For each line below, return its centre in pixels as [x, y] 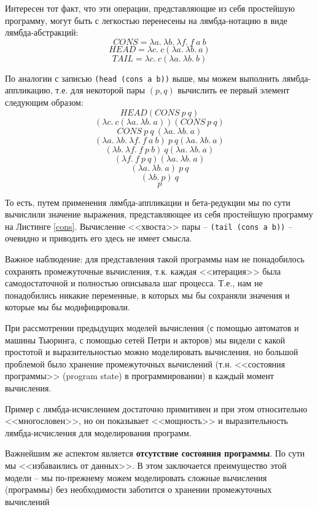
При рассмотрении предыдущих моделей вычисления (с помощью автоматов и [152, 328]
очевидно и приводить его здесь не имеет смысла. [99, 238]
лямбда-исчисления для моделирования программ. [98, 432]
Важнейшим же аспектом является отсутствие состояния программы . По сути [155, 453]
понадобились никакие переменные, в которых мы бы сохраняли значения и [147, 295]
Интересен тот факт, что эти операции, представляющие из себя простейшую [150, 8]
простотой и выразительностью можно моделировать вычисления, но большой [152, 352]
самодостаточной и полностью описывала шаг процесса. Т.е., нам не [134, 283]
